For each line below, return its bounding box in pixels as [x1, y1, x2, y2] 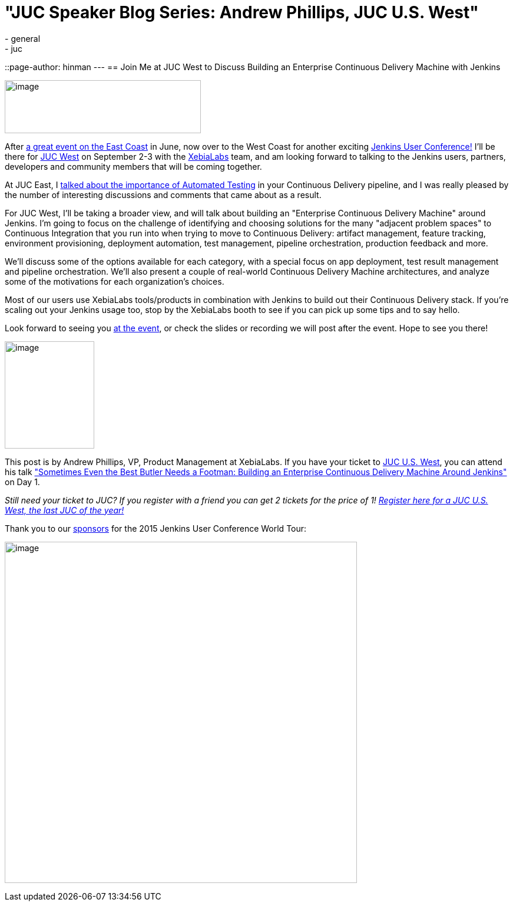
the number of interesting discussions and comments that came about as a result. [5, 189, 322, 200]
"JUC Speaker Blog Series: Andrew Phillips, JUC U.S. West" [5, 2, 479, 22]
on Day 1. [5, 476, 40, 487]
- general [5, 33, 41, 44]
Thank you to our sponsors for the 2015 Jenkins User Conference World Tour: [5, 523, 307, 533]
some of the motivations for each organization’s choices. [5, 276, 224, 286]
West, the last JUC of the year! [5, 505, 124, 515]
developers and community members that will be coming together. [5, 161, 262, 172]
